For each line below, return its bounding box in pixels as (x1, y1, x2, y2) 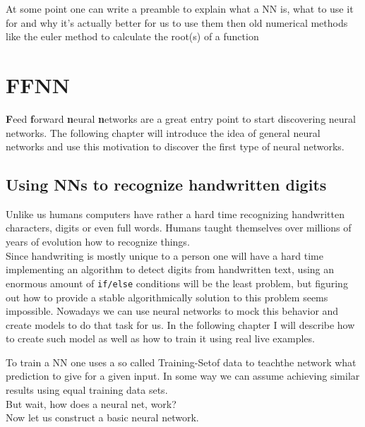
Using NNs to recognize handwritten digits (6, 174, 327, 196)
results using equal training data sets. (6, 383, 168, 397)
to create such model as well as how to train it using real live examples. (6, 331, 315, 346)
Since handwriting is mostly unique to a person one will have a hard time (6, 248, 323, 263)
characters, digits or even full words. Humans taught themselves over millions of (6, 220, 352, 235)
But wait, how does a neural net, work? (6, 396, 176, 411)
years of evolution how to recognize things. (6, 234, 190, 249)
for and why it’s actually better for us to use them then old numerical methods (6, 15, 348, 30)
